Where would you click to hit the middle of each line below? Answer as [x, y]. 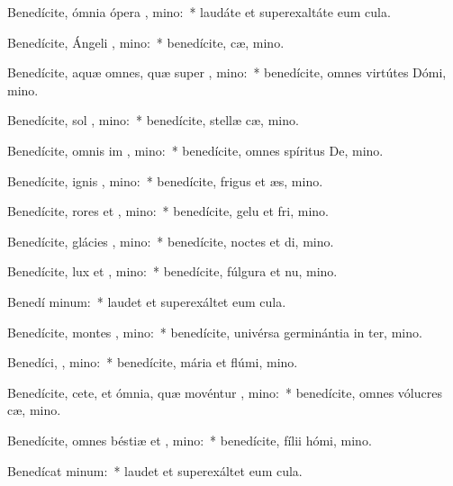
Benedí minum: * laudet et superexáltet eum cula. [147, 301]
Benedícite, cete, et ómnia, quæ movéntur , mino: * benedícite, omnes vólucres [225, 392]
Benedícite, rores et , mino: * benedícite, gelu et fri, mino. [168, 211]
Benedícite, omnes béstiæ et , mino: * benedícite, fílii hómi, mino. [190, 440]
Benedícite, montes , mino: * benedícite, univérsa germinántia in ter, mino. [215, 332]
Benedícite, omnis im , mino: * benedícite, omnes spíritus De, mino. [195, 150]
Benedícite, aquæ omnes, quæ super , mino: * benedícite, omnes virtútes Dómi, [227, 72]
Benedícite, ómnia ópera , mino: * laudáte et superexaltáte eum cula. [199, 12]
